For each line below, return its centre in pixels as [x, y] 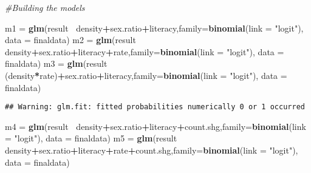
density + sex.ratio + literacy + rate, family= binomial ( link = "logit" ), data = [145, 51]
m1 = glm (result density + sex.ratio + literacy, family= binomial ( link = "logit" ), [154, 28]
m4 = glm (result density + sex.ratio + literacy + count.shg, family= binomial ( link [155, 126]
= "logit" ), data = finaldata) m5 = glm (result [91, 138]
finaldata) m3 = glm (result [56, 63]
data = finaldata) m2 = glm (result [70, 40]
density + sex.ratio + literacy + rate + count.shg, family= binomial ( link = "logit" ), [152, 150]
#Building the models [45, 7]
